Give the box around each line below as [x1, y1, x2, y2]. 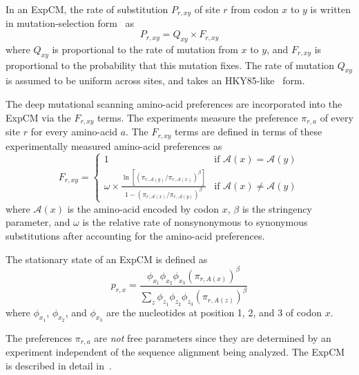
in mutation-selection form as [6, 16, 135, 30]
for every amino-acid [30, 124, 118, 139]
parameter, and [6, 215, 70, 229]
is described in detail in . [6, 358, 112, 372]
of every [320, 110, 353, 124]
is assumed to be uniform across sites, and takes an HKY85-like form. [6, 73, 305, 88]
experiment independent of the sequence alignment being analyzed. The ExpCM [6, 345, 345, 359]
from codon [231, 2, 279, 16]
